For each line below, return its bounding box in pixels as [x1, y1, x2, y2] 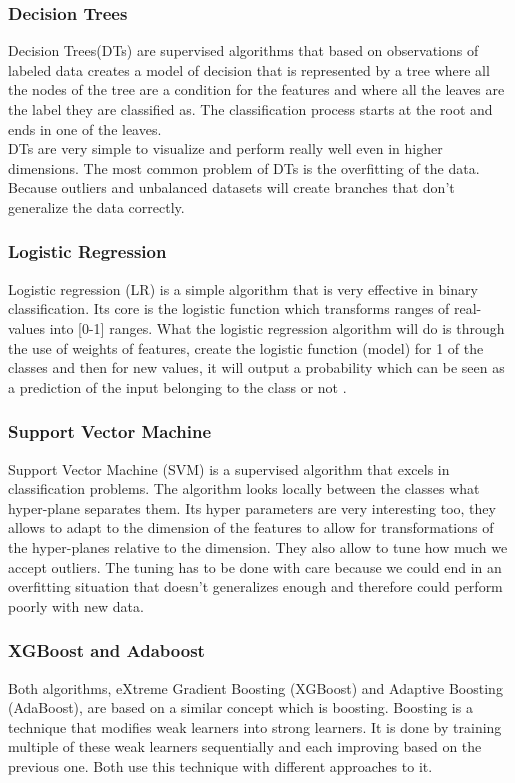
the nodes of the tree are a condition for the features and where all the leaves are [8, 79, 505, 100]
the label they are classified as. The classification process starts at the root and [8, 99, 493, 119]
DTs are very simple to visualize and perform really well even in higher [8, 138, 443, 159]
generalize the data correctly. [8, 196, 185, 217]
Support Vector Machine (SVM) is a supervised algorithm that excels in [8, 458, 450, 479]
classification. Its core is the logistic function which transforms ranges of [8, 298, 450, 319]
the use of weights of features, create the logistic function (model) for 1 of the [8, 337, 484, 358]
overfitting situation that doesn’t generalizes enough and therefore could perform [8, 576, 503, 597]
